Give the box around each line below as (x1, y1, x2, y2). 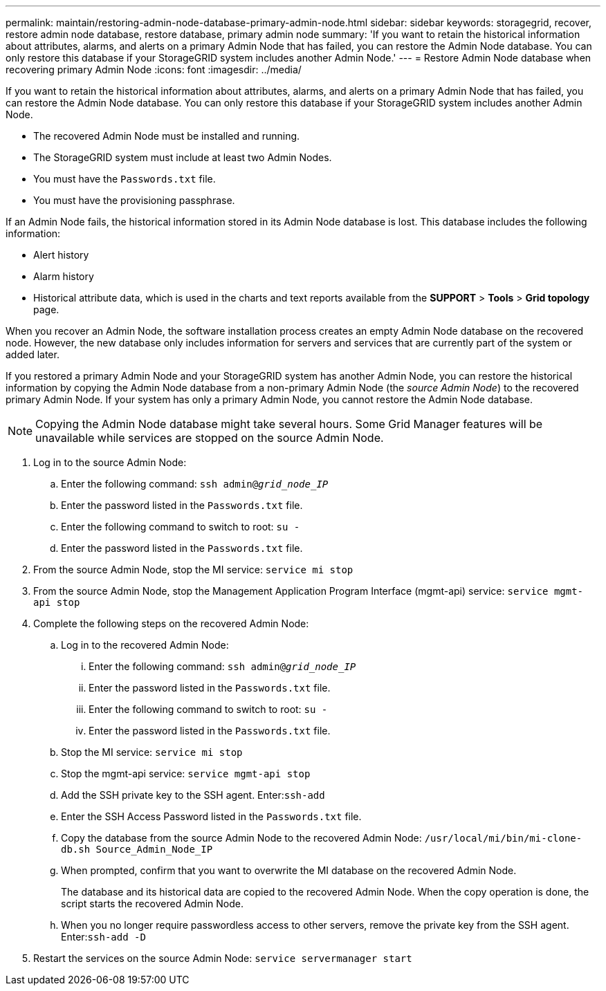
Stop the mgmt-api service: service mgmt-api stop (61, 768, 311, 779)
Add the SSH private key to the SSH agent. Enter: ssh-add (61, 789, 325, 801)
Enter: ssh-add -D (61, 931, 146, 943)
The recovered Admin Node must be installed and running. (33, 130, 300, 142)
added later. (6, 349, 59, 360)
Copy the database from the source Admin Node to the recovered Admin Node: (61, 832, 422, 844)
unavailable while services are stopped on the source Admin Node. (35, 431, 384, 445)
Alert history (33, 249, 89, 261)
